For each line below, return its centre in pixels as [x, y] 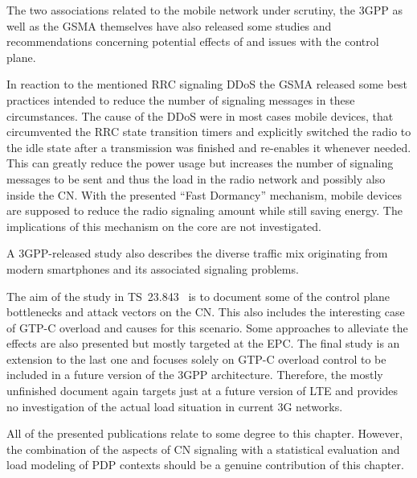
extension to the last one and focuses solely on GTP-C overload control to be [196, 358]
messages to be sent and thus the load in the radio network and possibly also [196, 178]
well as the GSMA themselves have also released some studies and [169, 25]
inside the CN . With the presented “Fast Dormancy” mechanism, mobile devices [204, 194]
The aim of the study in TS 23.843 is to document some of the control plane [198, 296]
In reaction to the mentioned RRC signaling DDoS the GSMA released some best [207, 84]
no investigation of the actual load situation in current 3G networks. [175, 406]
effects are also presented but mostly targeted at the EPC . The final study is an [203, 343]
